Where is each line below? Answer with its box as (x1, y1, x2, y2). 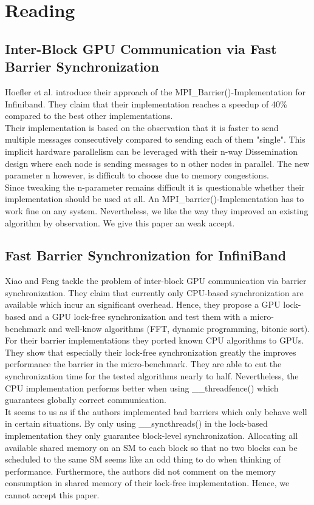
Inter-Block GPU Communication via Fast (5, 39, 277, 58)
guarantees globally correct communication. (5, 393, 166, 406)
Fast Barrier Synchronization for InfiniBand (5, 246, 287, 265)
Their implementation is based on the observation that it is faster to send (5, 121, 279, 134)
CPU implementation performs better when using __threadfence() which (5, 381, 279, 394)
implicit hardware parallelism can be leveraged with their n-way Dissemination (5, 144, 298, 157)
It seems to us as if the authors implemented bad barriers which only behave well (5, 405, 307, 418)
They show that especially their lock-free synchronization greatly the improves (5, 345, 296, 358)
